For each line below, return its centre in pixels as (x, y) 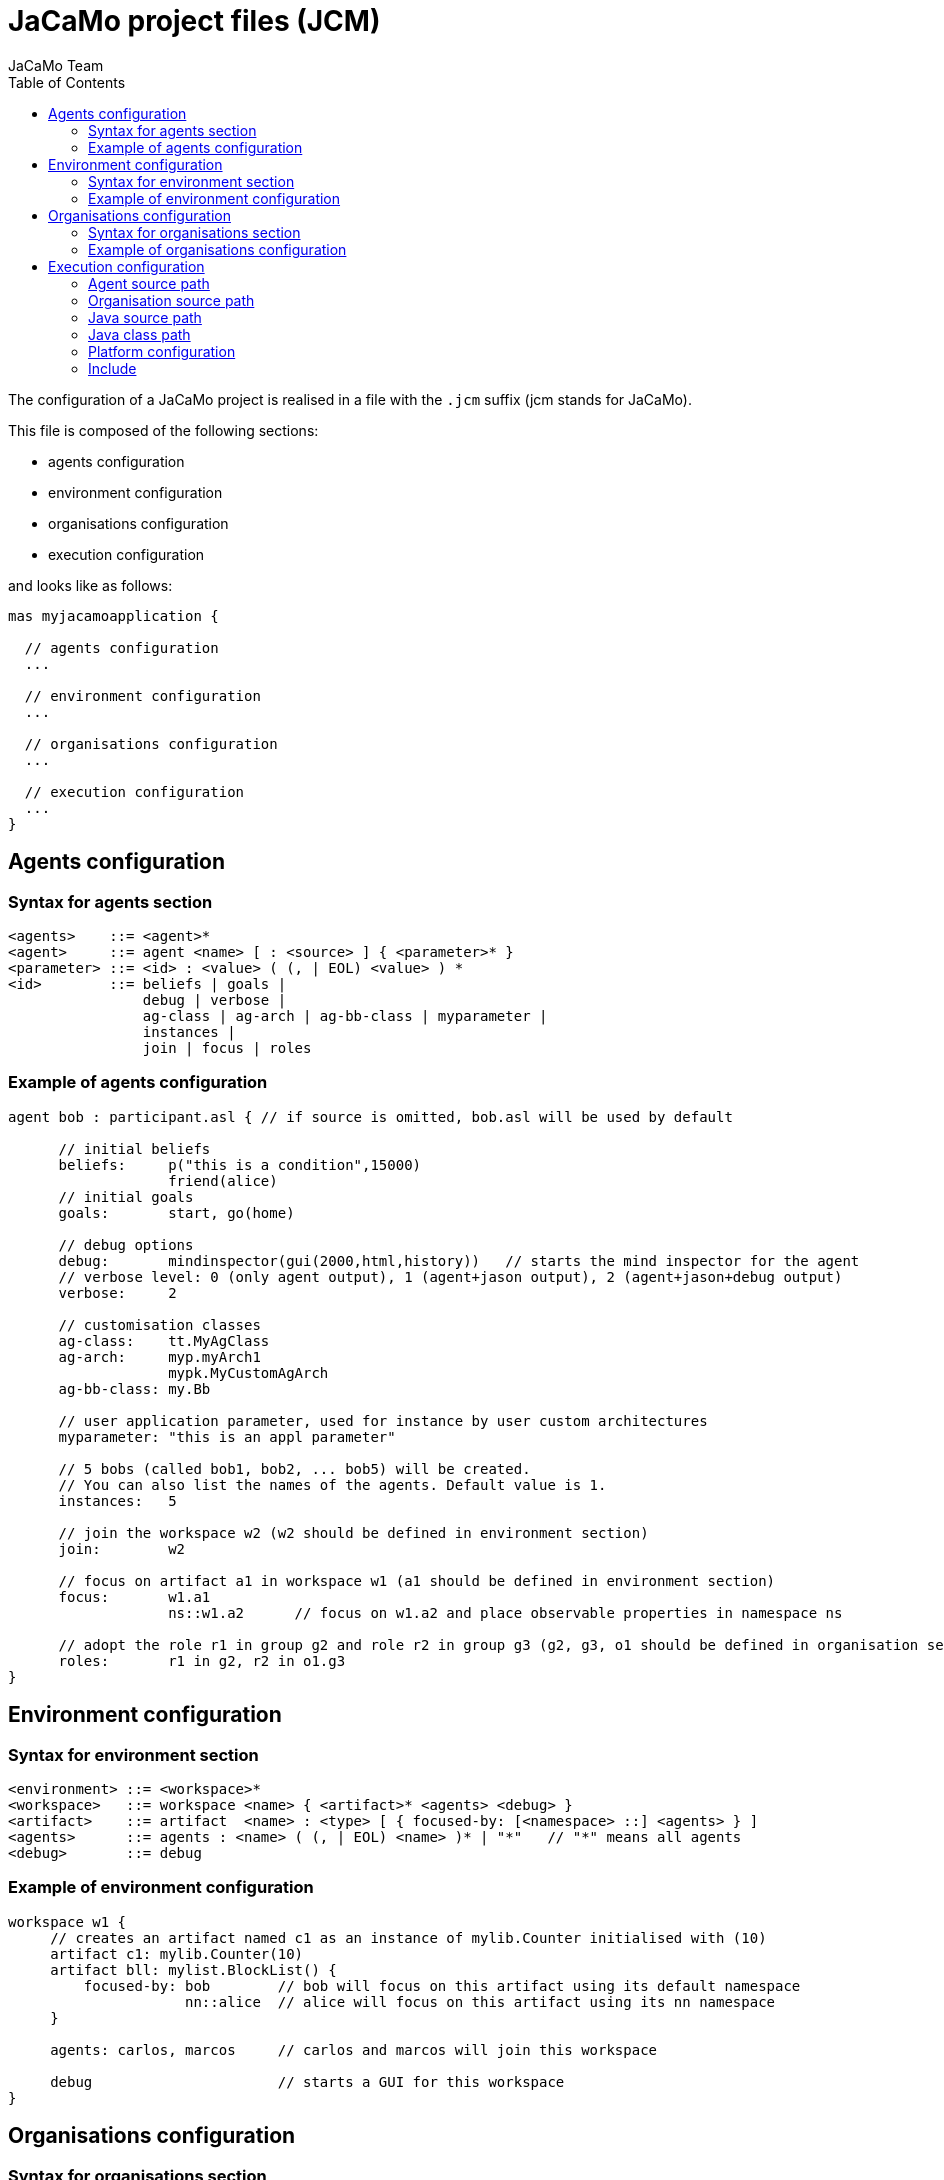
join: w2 (122, 1548)
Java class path (139, 334)
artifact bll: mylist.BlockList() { (193, 1969)
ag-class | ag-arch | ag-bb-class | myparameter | (345, 1015)
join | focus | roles (227, 1047)
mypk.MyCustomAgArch (248, 1372)
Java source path (145, 317)
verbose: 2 (117, 1292)
